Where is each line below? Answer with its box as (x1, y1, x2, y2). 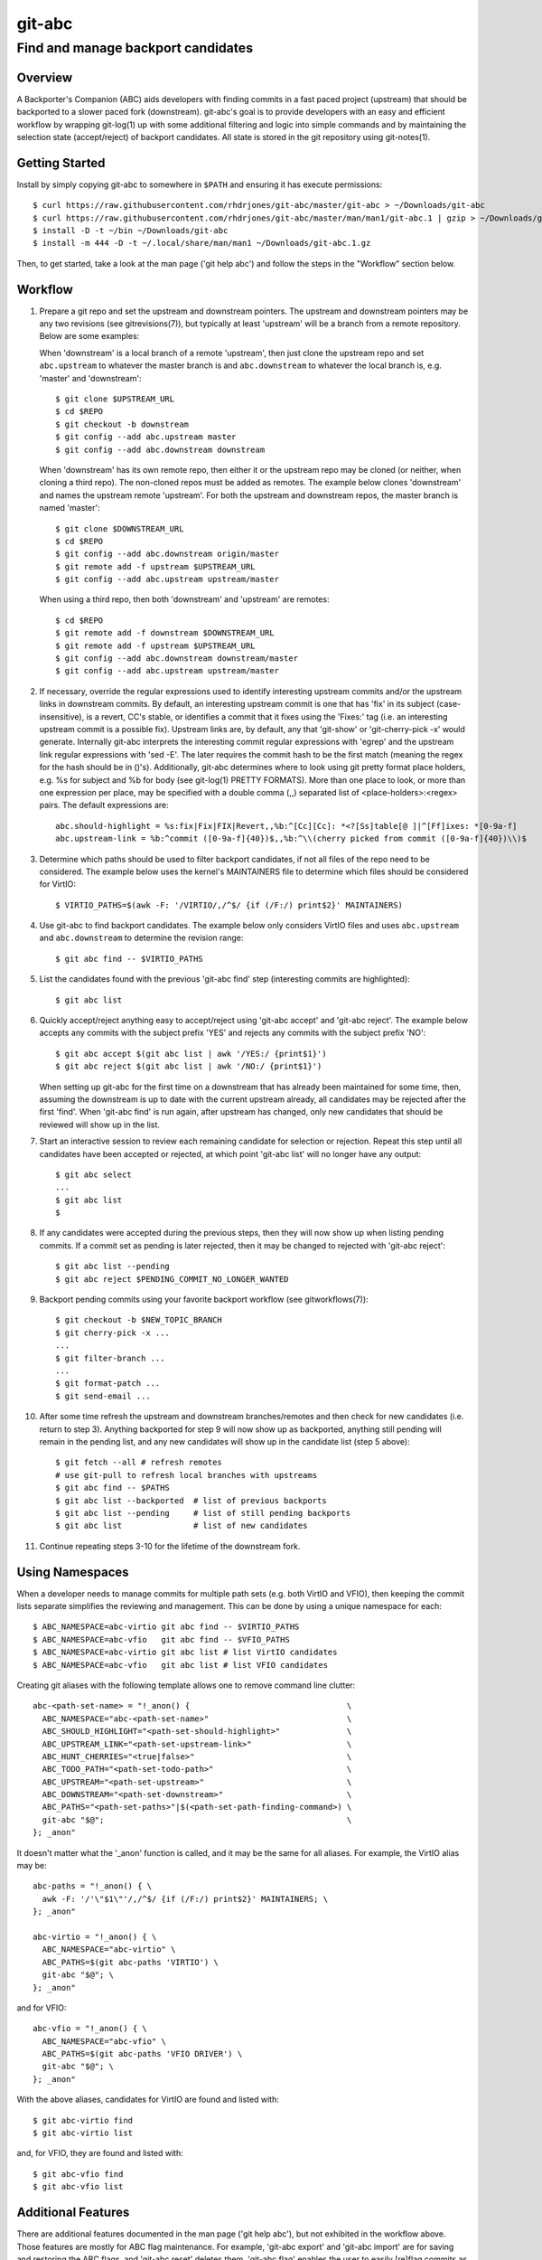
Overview (16, 70, 73, 85)
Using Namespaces (16, 1564, 130, 1579)
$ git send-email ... (55, 1390, 151, 1401)
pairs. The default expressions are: (39, 800, 169, 811)
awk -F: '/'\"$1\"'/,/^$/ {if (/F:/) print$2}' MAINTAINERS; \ (42, 1894, 329, 1904)
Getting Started (16, 155, 106, 171)
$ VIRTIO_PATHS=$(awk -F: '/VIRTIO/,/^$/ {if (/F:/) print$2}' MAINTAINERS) (55, 899, 404, 910)
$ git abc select (55, 1169, 132, 1180)
